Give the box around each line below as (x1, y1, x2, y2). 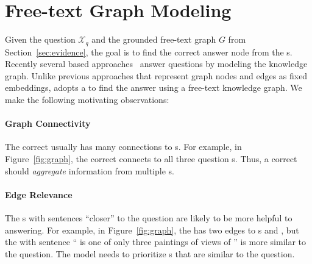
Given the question (5, 33, 76, 46)
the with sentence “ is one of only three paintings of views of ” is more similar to (5, 235, 307, 248)
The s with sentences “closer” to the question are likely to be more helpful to (5, 211, 292, 224)
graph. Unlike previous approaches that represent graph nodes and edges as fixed (5, 69, 308, 82)
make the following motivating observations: (5, 93, 169, 105)
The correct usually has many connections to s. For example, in (5, 140, 242, 153)
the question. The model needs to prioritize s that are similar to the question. (5, 247, 295, 260)
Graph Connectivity (5, 117, 91, 130)
